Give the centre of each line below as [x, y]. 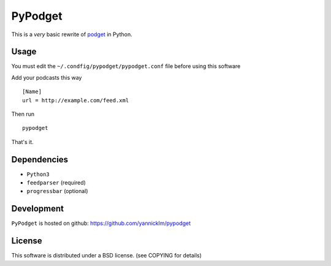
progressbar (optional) [57, 191]
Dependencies [40, 159]
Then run [23, 114]
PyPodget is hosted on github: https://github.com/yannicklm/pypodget [101, 223]
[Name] [32, 92]
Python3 [38, 174]
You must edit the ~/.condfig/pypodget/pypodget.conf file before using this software [126, 66]
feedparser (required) [56, 183]
